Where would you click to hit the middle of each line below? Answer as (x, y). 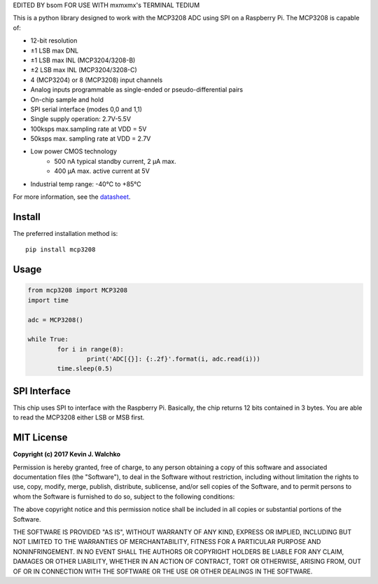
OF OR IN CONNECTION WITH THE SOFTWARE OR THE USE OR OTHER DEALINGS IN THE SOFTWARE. (163, 571)
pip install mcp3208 (61, 250)
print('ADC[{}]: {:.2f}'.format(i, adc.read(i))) (173, 359)
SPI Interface (42, 391)
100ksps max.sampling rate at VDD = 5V (89, 129)
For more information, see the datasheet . (72, 197)
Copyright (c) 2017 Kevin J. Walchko (67, 454)
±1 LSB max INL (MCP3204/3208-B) (83, 60)
